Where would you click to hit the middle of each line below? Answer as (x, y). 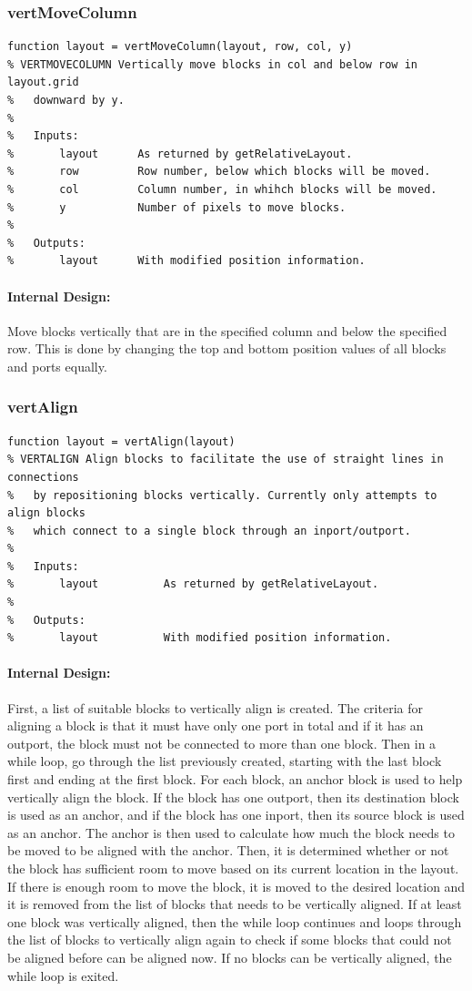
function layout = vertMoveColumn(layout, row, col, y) (180, 47)
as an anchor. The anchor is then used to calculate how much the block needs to (231, 832)
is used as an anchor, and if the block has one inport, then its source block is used (236, 815)
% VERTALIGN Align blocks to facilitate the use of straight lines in (226, 460)
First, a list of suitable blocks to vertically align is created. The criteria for (215, 707)
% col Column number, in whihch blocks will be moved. (222, 189)
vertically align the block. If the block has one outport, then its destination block (233, 797)
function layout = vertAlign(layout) (121, 441)
